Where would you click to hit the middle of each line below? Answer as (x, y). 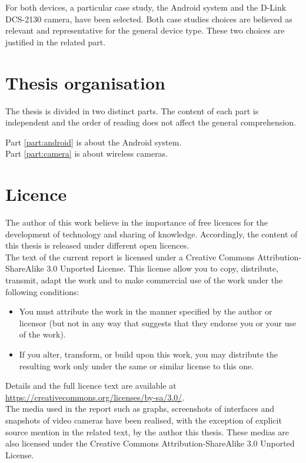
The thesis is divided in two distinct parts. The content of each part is (132, 110)
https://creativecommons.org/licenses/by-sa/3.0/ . (95, 397)
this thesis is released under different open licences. (97, 245)
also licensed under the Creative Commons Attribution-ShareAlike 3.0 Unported (150, 443)
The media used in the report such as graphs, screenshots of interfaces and (140, 409)
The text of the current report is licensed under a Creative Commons (130, 257)
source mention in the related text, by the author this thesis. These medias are (147, 431)
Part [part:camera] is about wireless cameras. (87, 153)
